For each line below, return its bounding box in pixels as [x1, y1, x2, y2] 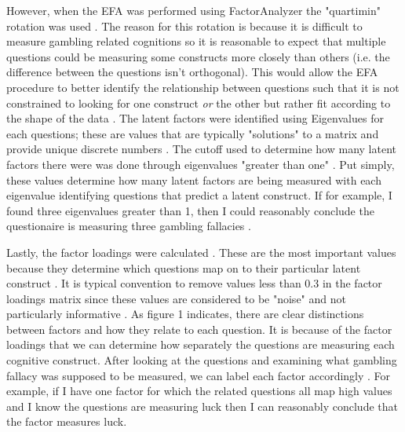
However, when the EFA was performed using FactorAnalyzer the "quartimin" [6, 2, 381, 18]
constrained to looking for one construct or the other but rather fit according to [6, 94, 391, 111]
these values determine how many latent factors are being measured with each [6, 171, 381, 188]
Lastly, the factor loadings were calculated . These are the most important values [6, 243, 396, 260]
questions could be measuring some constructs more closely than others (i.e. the [6, 48, 390, 64]
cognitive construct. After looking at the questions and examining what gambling [6, 352, 397, 368]
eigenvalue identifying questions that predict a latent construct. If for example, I [6, 187, 392, 203]
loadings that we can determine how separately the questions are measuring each [6, 336, 395, 353]
